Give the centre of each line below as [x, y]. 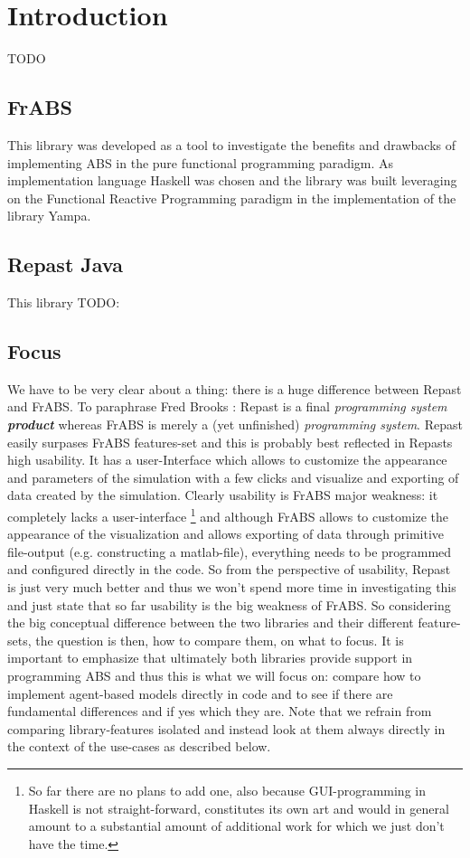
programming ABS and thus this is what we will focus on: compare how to [214, 676]
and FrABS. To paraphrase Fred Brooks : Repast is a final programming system [227, 406]
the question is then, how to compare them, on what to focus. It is [220, 640]
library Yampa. [49, 216]
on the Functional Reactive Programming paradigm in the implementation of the [232, 198]
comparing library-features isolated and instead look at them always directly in [226, 728]
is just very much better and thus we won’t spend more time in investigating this [232, 587]
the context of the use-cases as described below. [139, 746]
